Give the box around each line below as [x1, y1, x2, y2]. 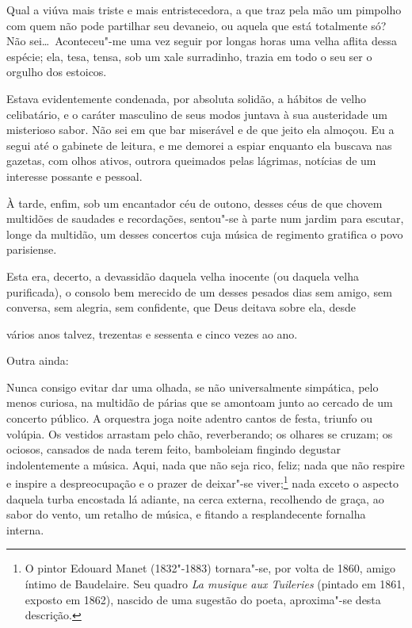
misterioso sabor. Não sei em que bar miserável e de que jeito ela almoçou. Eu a [6, 121, 395, 138]
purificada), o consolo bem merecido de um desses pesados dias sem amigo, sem [6, 283, 392, 300]
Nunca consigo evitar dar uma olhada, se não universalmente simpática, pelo [6, 378, 379, 395]
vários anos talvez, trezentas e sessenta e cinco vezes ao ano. [6, 325, 298, 342]
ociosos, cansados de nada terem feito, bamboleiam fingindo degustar [6, 441, 341, 458]
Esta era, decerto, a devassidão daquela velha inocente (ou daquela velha [6, 267, 359, 284]
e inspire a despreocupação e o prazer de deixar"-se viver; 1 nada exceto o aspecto [6, 473, 399, 492]
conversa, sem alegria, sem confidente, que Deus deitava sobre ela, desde [6, 299, 356, 316]
